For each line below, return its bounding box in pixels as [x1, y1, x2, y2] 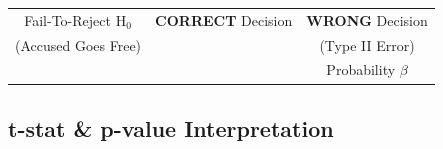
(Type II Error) [319, 34, 415, 55]
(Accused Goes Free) [15, 34, 142, 55]
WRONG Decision [306, 9, 428, 30]
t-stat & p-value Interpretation [8, 112, 334, 143]
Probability [326, 59, 396, 80]
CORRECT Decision [155, 9, 293, 30]
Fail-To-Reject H [24, 9, 127, 30]
